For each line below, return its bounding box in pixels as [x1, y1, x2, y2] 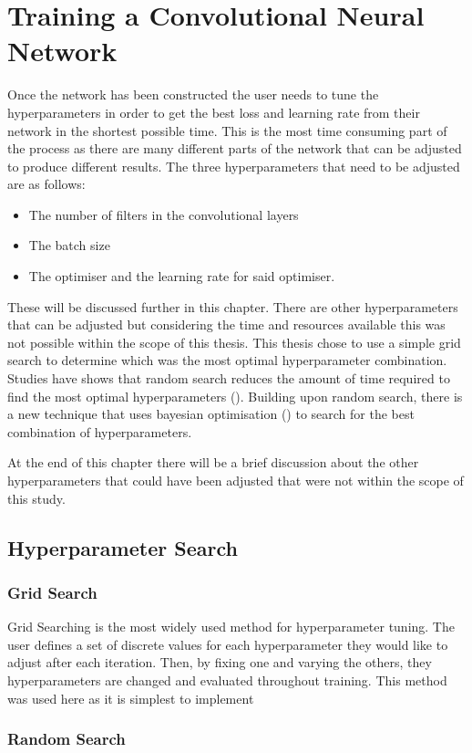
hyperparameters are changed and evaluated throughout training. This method [7, 670, 447, 689]
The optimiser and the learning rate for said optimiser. [28, 267, 335, 286]
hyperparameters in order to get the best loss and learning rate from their [7, 102, 420, 121]
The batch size [28, 235, 110, 255]
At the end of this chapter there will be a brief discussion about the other [7, 453, 419, 472]
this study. [7, 488, 66, 507]
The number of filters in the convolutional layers [28, 204, 299, 224]
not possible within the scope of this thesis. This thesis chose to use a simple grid [7, 332, 461, 351]
